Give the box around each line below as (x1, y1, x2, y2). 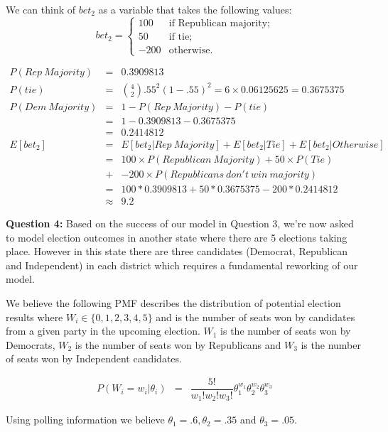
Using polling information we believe (6, 412, 165, 427)
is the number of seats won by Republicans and (75, 337, 281, 352)
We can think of (6, 2, 76, 16)
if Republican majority (168, 18, 268, 28)
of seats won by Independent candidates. (6, 351, 182, 366)
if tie (168, 31, 190, 42)
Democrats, (6, 337, 55, 352)
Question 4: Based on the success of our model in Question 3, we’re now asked (6, 216, 354, 230)
